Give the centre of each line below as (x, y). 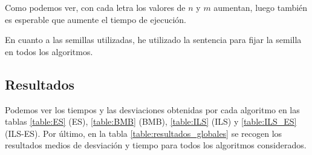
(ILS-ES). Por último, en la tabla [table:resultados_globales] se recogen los (144, 133)
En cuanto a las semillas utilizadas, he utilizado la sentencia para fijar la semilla (153, 40)
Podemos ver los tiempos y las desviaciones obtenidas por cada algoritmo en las (152, 109)
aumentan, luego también (261, 7)
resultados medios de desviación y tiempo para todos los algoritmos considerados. (156, 145)
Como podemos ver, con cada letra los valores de (95, 7)
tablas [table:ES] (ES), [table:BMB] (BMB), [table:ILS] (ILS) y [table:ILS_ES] (151, 121)
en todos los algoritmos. (49, 51)
